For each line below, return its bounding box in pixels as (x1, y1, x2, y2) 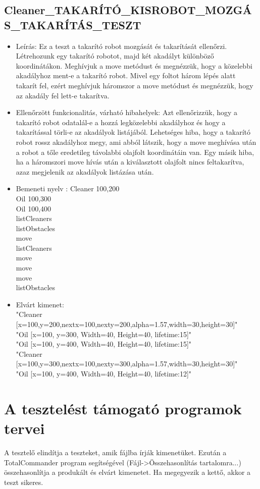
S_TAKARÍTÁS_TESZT (4, 17, 141, 32)
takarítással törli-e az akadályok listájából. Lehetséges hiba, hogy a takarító (16, 127, 251, 137)
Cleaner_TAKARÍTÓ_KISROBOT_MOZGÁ (4, 2, 252, 18)
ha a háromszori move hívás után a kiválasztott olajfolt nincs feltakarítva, (16, 156, 244, 167)
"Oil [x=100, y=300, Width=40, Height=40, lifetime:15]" (16, 329, 192, 339)
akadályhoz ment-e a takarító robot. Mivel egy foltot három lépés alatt (16, 70, 236, 81)
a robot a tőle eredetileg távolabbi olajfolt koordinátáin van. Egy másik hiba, (16, 146, 254, 157)
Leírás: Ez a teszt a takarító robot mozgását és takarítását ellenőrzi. (16, 40, 227, 51)
